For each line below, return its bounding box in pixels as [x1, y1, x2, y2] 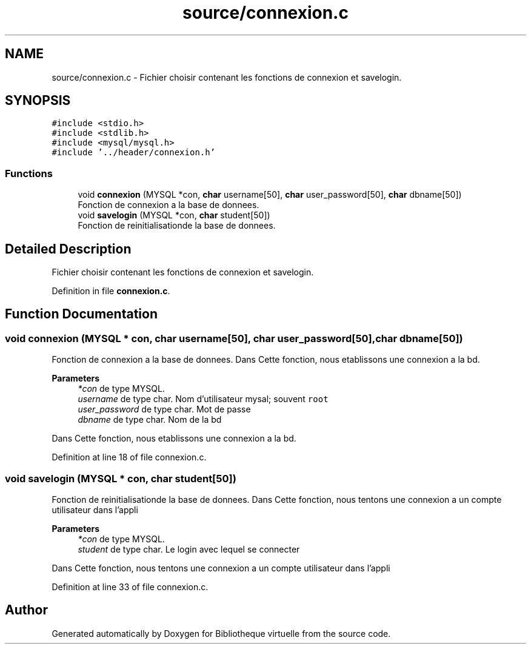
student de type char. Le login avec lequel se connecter [78, 544, 300, 554]
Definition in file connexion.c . [52, 286, 170, 297]
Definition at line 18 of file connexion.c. [52, 452, 207, 463]
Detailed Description [5, 241, 132, 257]
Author [5, 602, 48, 618]
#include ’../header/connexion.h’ [52, 147, 216, 158]
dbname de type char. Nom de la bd [78, 414, 222, 425]
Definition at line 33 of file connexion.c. [52, 582, 209, 592]
